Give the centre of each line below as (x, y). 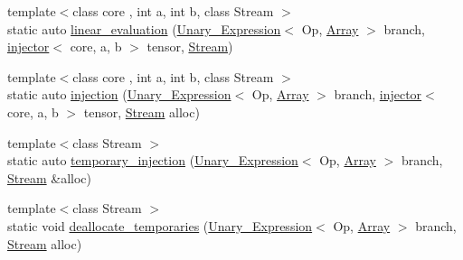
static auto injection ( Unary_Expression (119, 94)
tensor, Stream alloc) (142, 111)
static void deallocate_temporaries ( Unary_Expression (160, 225)
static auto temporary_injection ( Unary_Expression (153, 160)
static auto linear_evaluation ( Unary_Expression (144, 28)
